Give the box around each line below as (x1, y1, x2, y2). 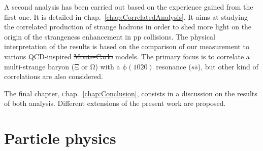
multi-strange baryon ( (4, 61, 75, 71)
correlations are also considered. (4, 71, 103, 82)
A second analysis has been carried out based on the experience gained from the (4, 2, 253, 12)
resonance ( (156, 61, 191, 71)
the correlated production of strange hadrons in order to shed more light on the (4, 21, 252, 32)
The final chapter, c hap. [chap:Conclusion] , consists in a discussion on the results (4, 88, 257, 98)
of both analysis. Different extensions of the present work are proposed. (4, 98, 226, 108)
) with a (95, 61, 120, 71)
